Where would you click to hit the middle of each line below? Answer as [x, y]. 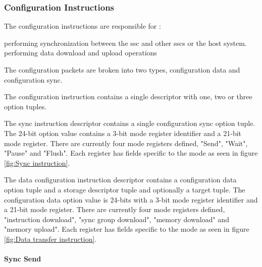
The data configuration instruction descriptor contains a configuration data [120, 180]
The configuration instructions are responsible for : [83, 26]
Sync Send [23, 259]
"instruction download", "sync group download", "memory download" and [117, 219]
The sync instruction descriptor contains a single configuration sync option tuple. [130, 123]
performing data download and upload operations [81, 53]
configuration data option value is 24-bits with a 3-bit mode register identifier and [131, 199]
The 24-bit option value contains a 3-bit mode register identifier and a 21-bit [123, 133]
